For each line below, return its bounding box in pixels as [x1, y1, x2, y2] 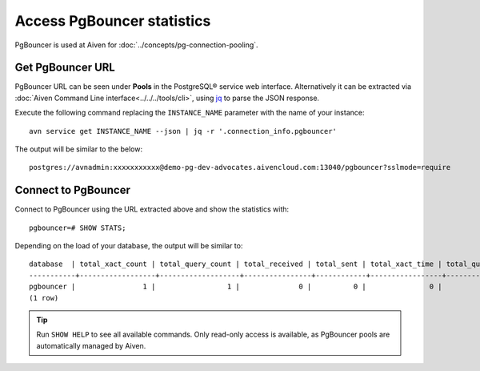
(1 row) [29, 293, 59, 302]
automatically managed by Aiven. [36, 341, 146, 350]
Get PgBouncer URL [14, 61, 115, 75]
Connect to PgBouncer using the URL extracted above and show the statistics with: [14, 204, 290, 214]
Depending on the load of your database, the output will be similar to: [14, 241, 243, 251]
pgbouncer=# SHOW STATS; [29, 223, 126, 232]
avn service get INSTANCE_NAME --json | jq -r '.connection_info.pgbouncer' [29, 127, 338, 135]
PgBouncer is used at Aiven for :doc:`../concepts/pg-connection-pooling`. [14, 40, 259, 50]
